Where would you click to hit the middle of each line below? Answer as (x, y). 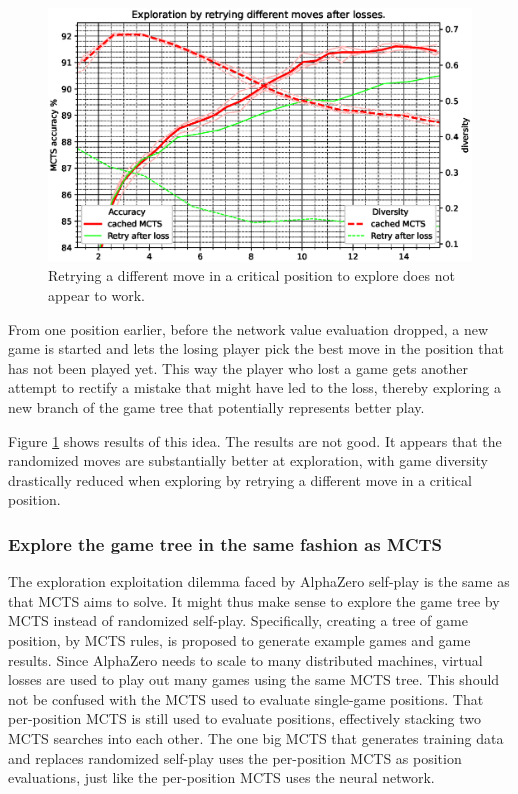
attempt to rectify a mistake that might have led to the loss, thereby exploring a (255, 387)
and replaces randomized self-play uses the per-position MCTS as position (235, 757)
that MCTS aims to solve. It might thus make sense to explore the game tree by (254, 600)
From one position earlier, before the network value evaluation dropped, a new (248, 328)
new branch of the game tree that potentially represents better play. (216, 406)
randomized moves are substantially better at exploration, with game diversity (248, 460)
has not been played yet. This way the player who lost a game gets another (238, 367)
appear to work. (96, 295)
